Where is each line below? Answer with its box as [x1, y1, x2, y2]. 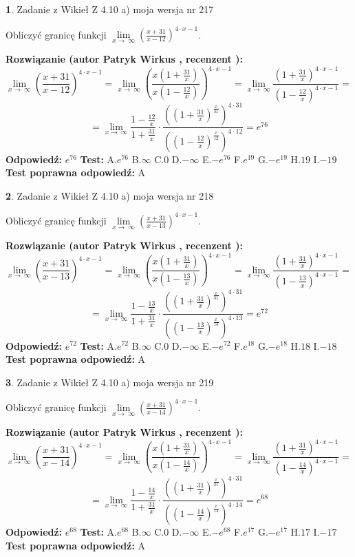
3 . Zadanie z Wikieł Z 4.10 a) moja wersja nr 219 [6, 375, 214, 389]
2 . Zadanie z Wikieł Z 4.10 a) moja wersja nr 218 [6, 188, 214, 202]
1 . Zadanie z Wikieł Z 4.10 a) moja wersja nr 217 [6, 2, 214, 16]
